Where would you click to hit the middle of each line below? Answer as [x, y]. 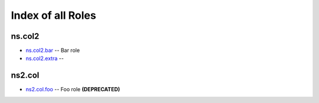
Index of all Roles [54, 15]
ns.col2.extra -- [45, 58]
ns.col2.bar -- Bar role [53, 51]
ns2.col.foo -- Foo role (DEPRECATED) [73, 89]
